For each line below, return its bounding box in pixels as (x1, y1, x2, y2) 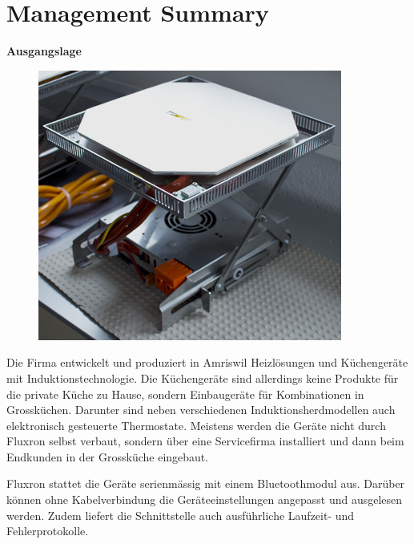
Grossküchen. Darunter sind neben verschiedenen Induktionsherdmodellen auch (6, 401, 396, 418)
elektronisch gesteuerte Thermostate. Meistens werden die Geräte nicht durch (6, 416, 386, 433)
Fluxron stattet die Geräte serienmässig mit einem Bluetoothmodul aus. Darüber (6, 475, 405, 492)
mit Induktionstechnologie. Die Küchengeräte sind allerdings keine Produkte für (6, 369, 399, 386)
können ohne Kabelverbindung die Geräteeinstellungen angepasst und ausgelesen (6, 491, 403, 508)
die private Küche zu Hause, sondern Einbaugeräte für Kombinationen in (6, 385, 364, 402)
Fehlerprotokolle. (6, 522, 89, 539)
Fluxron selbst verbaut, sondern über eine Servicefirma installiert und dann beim (6, 432, 404, 449)
